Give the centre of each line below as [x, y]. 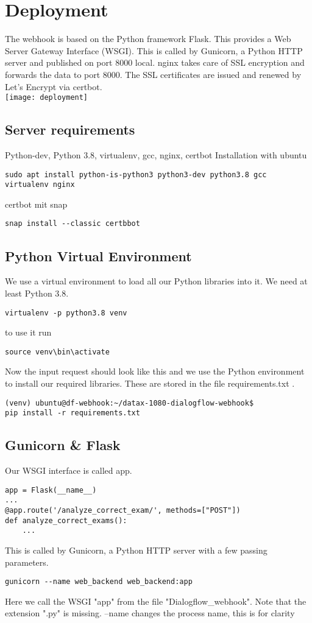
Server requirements [70, 129]
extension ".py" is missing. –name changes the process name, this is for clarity [150, 613]
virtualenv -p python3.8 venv [66, 313]
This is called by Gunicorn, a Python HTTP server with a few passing [136, 550]
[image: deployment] [47, 98]
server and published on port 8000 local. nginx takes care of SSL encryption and [155, 62]
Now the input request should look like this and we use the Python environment [155, 371]
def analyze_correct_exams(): [66, 520]
